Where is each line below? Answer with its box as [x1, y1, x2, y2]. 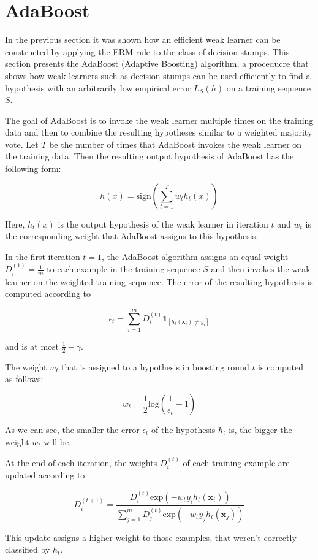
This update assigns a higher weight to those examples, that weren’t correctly [5, 531, 297, 543]
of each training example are [183, 456, 290, 469]
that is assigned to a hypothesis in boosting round [61, 360, 249, 373]
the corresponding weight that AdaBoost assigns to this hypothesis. [5, 229, 259, 242]
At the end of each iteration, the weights [5, 456, 157, 469]
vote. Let [5, 137, 39, 150]
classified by [5, 543, 50, 556]
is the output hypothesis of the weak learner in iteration [58, 217, 268, 230]
